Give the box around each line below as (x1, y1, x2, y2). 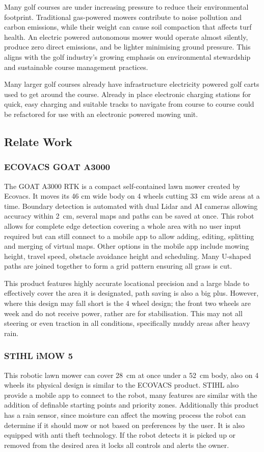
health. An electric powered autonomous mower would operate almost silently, (4, 31, 248, 42)
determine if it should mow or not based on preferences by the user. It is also (4, 419, 245, 430)
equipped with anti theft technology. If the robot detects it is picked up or (4, 430, 236, 440)
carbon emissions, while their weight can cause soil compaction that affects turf (4, 21, 252, 32)
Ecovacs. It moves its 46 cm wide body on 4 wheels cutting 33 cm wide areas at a (4, 191, 260, 201)
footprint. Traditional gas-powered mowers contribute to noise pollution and (4, 11, 242, 22)
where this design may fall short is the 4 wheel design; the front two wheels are (4, 298, 251, 308)
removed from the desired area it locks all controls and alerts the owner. (4, 439, 229, 450)
